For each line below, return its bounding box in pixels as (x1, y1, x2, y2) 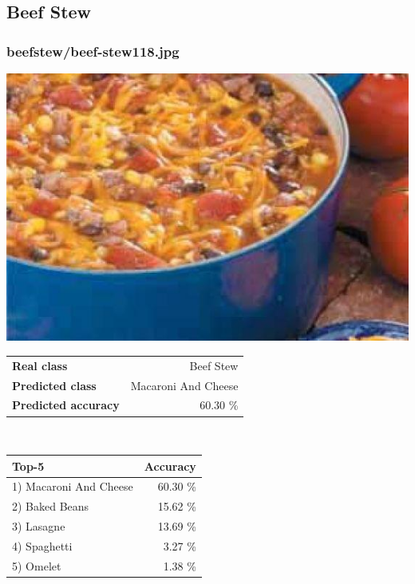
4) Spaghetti (12, 537, 73, 554)
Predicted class (12, 377, 97, 393)
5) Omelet (12, 557, 61, 574)
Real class (12, 357, 68, 373)
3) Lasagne (12, 518, 65, 535)
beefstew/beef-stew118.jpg (6, 41, 180, 61)
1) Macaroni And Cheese (12, 478, 133, 495)
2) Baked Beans (12, 498, 89, 515)
